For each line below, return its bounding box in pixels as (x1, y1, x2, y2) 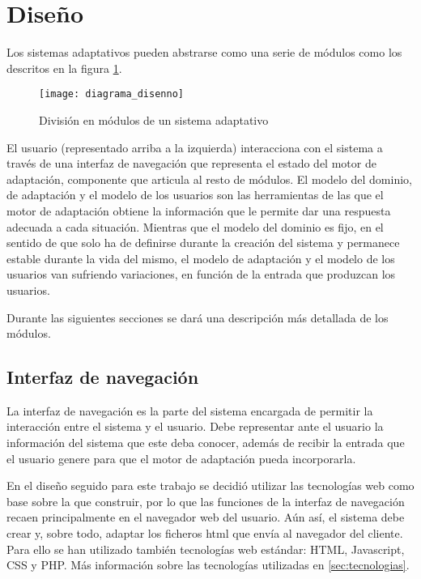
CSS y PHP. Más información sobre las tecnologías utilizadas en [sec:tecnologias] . (6, 556, 410, 573)
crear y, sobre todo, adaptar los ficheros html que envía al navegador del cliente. (6, 525, 403, 542)
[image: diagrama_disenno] (39, 88, 184, 100)
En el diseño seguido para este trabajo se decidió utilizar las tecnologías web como (6, 477, 415, 494)
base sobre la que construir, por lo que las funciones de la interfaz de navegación (6, 492, 405, 509)
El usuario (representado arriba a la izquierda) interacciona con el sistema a (6, 138, 383, 155)
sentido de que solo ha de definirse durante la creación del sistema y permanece (6, 234, 400, 251)
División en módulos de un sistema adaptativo (39, 111, 269, 128)
